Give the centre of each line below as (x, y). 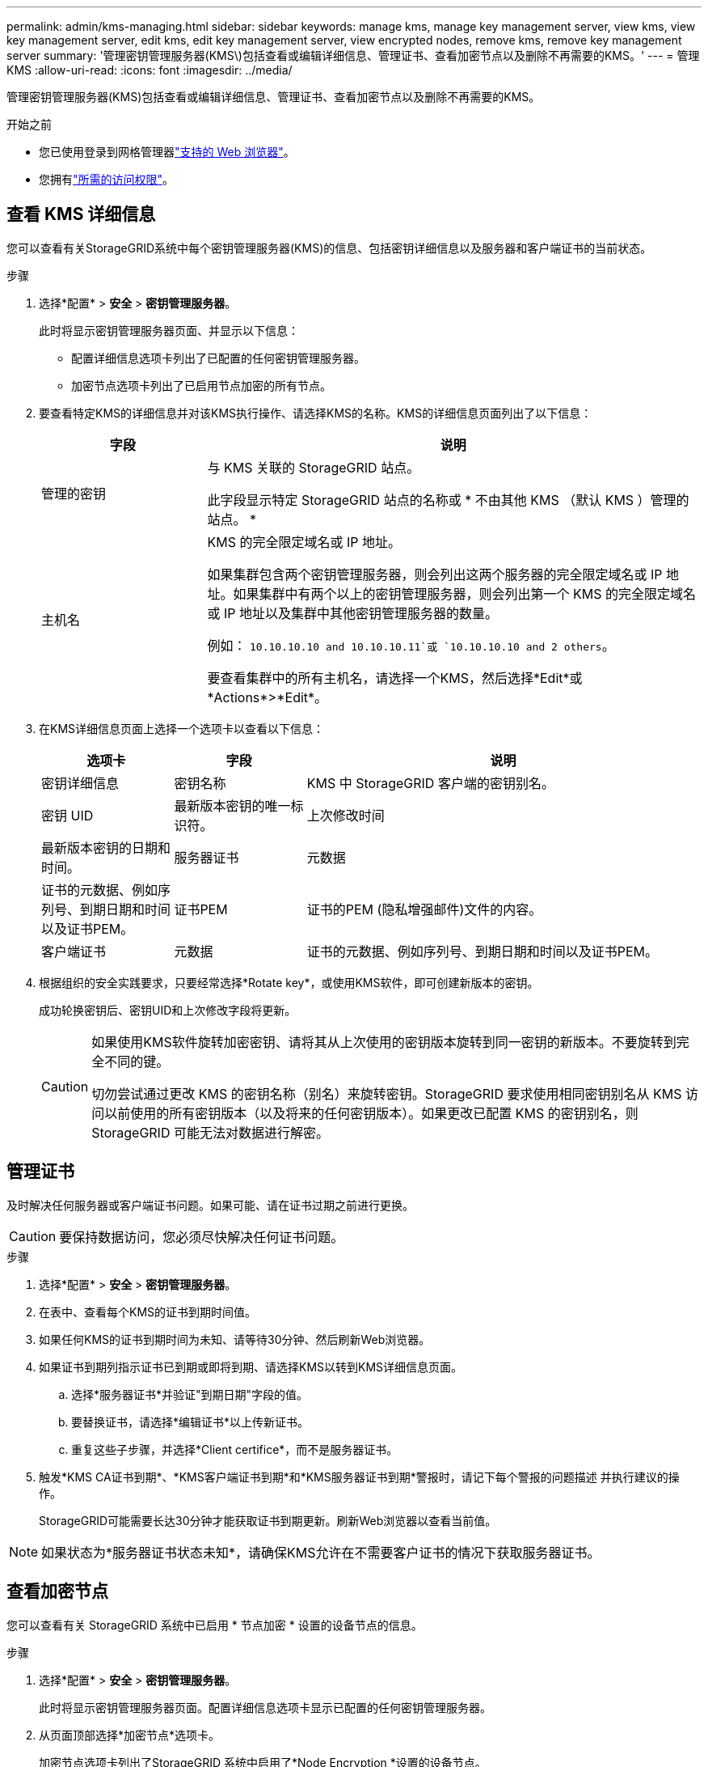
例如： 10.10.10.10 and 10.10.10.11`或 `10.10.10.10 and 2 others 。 (411, 645)
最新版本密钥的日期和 (106, 847)
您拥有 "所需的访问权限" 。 (107, 179)
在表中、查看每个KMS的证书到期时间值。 (148, 1311)
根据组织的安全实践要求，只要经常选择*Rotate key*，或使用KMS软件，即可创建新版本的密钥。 (289, 982)
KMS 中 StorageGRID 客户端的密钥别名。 (430, 783)
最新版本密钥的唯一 (232, 805)
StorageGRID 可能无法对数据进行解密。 (210, 1132)
